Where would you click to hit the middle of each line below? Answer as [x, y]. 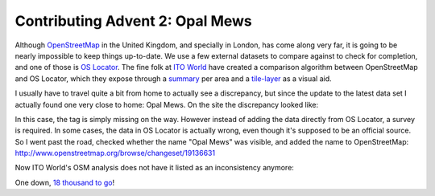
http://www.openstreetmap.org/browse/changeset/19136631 [115, 153]
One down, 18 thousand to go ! [65, 182]
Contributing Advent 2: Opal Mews [134, 21]
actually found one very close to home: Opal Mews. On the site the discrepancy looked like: [167, 104]
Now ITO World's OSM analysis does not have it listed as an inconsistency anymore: [154, 168]
